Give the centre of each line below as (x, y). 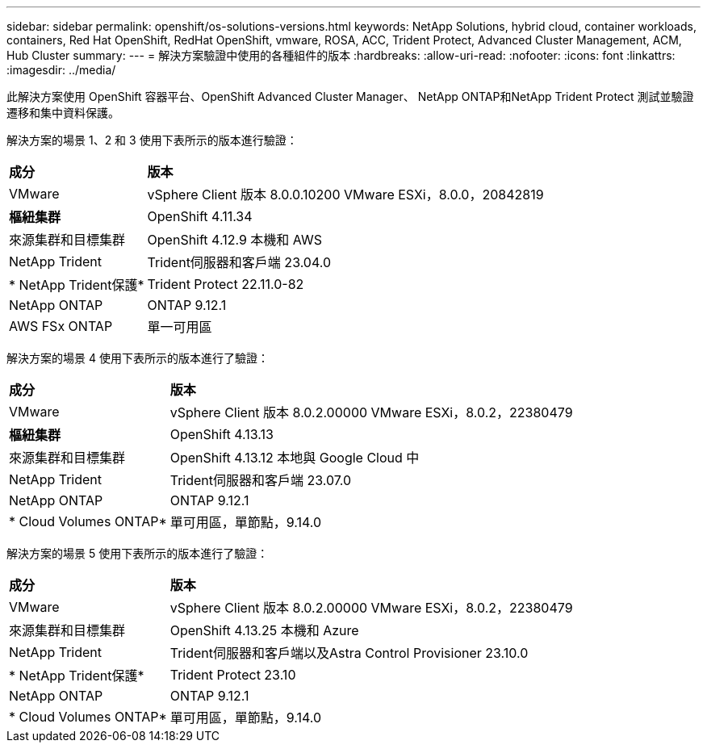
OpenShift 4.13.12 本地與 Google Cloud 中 (295, 458)
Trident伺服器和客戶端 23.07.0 (261, 480)
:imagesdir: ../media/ (61, 70)
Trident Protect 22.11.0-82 (226, 284)
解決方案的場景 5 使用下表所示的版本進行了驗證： (138, 553)
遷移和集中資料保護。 (63, 113)
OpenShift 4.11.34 (200, 216)
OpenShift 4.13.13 (222, 434)
